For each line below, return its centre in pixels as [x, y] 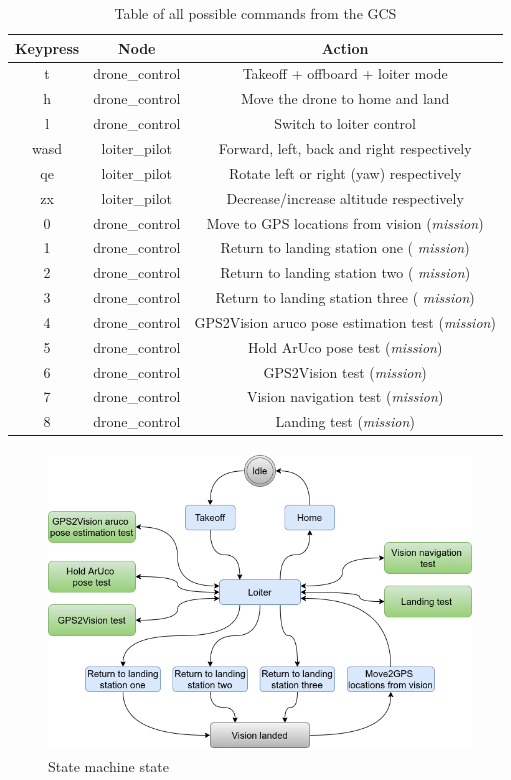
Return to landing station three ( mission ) [345, 297]
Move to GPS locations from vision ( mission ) [345, 222]
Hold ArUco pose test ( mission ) [345, 346]
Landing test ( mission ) [345, 421]
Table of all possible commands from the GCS [255, 13]
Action [345, 47]
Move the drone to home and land [345, 98]
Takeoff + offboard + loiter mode [345, 73]
